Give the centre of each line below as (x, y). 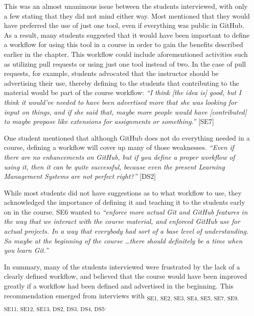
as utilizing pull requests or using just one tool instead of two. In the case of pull (125, 63)
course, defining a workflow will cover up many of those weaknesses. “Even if (119, 147)
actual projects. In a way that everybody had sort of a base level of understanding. (126, 231)
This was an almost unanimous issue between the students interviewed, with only (126, 6)
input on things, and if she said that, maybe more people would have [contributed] (126, 111)
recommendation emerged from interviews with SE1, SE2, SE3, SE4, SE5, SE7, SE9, (121, 296)
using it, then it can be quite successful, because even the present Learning (115, 166)
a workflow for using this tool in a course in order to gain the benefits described (124, 44)
